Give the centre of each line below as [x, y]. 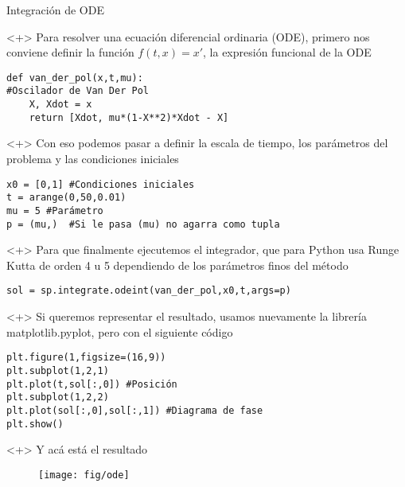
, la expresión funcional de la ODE [287, 52]
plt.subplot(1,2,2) [58, 397]
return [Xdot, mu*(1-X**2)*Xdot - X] [129, 117]
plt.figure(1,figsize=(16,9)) [86, 358]
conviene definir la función [70, 52]
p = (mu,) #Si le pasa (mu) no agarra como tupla [143, 224]
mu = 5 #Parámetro [55, 210]
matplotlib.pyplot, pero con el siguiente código [120, 331]
